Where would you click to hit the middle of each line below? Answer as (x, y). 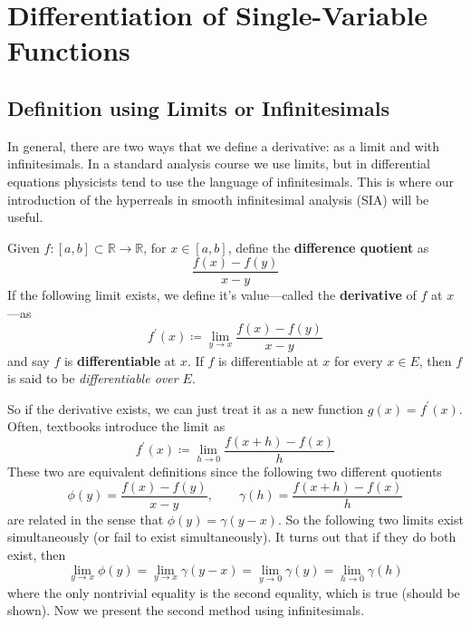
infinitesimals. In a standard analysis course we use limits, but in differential (219, 164)
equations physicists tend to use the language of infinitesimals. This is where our (231, 181)
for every (358, 360)
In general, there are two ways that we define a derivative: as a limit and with (224, 145)
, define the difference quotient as (328, 247)
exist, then (37, 554)
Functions (69, 50)
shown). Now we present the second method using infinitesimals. (186, 610)
